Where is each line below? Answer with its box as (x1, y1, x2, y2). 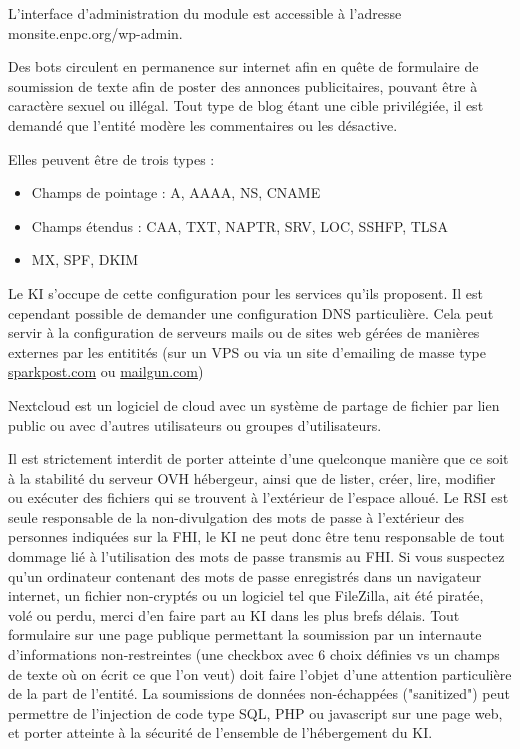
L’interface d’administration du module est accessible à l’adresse (8, 3, 402, 23)
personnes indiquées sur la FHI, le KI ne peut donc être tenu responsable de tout (8, 526, 505, 547)
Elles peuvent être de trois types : (8, 148, 215, 169)
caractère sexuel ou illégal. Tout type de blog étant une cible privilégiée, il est (8, 95, 484, 116)
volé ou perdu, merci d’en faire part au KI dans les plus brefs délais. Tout (8, 604, 460, 625)
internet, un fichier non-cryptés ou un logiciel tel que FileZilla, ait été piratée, (8, 585, 484, 606)
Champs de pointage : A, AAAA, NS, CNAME (31, 182, 321, 203)
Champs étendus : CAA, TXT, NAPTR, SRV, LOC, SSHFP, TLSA (31, 215, 448, 236)
